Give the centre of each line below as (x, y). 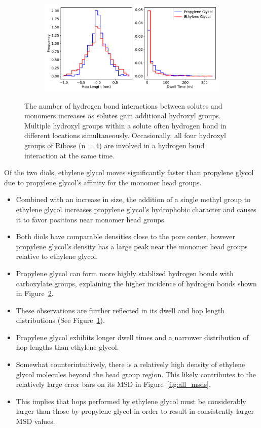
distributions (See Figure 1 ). (60, 320)
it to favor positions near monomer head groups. (91, 219)
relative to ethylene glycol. (57, 256)
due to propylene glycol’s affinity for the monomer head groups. (103, 182)
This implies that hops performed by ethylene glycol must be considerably (131, 401)
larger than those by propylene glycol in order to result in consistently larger (135, 411)
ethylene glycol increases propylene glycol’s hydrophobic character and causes (136, 209)
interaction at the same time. (69, 155)
